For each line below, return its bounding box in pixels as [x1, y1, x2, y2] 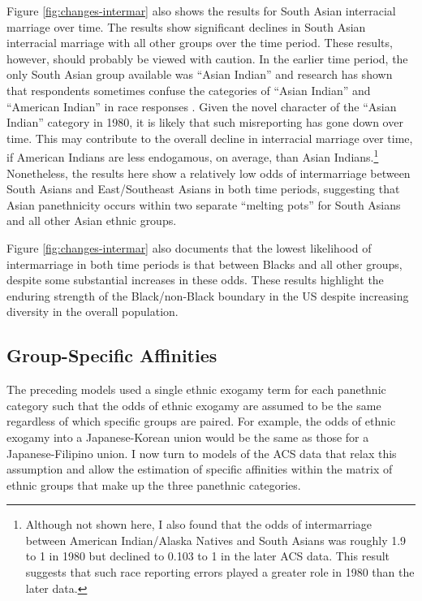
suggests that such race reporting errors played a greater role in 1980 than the [25, 564, 415, 581]
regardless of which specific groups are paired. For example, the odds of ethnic [6, 413, 396, 430]
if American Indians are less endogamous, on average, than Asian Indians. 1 [6, 146, 379, 165]
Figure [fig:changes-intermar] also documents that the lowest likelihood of [6, 239, 372, 256]
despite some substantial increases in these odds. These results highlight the [6, 271, 384, 288]
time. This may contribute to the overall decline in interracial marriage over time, [6, 129, 413, 146]
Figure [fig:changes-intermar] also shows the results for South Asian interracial [6, 2, 396, 19]
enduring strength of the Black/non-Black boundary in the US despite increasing [6, 287, 409, 304]
